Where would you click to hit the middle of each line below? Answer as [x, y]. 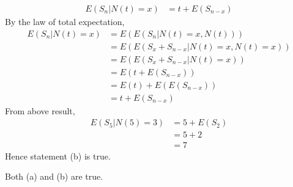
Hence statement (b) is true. [58, 156]
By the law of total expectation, [65, 22]
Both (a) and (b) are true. [54, 176]
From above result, [40, 110]
